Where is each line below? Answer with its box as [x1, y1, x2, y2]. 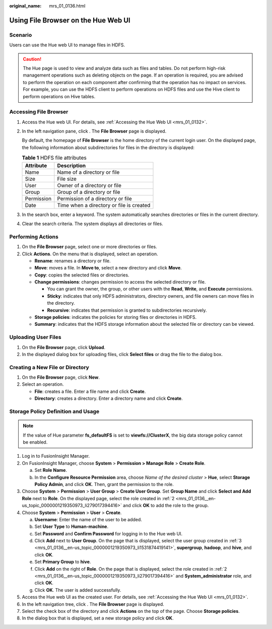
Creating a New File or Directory [9, 364, 89, 371]
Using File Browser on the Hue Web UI [9, 16, 130, 25]
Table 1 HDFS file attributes [22, 154, 87, 161]
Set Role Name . [34, 467, 67, 473]
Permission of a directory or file [57, 195, 132, 202]
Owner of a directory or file [57, 182, 122, 189]
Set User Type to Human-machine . [34, 524, 109, 530]
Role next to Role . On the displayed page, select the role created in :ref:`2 [22, 495, 175, 501]
